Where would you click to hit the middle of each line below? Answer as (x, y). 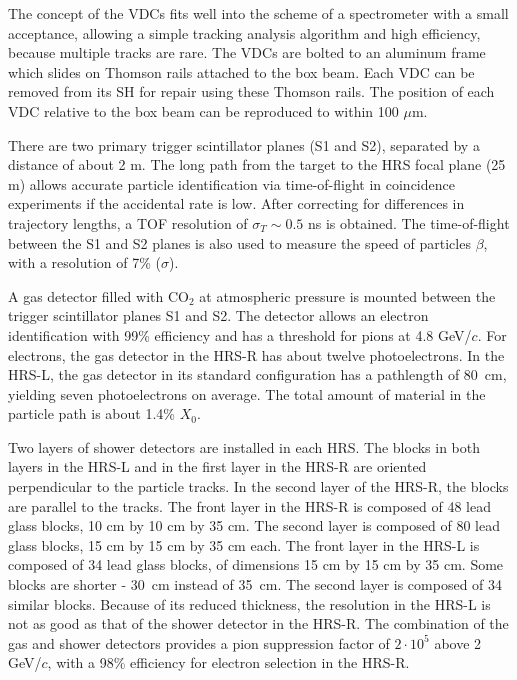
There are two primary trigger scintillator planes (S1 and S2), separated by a (244, 144)
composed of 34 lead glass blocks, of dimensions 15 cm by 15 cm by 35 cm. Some (256, 564)
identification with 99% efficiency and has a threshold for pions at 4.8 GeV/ (240, 334)
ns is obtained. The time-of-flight (408, 222)
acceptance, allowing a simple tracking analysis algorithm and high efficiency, (244, 32)
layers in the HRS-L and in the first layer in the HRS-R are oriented (217, 466)
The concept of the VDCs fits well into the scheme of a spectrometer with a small (258, 13)
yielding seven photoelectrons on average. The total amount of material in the (247, 393)
